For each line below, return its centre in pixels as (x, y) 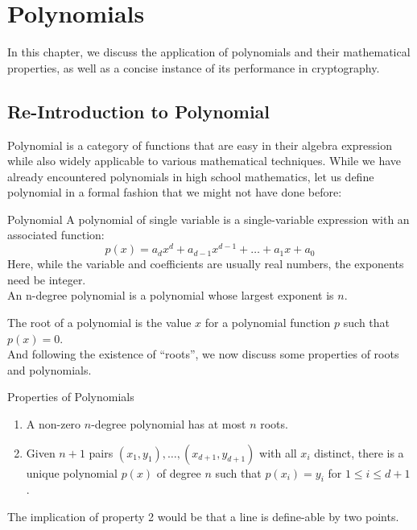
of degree (179, 472)
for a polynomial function (268, 322)
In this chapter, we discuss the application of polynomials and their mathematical (209, 52)
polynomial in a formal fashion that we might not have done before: (175, 192)
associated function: (56, 235)
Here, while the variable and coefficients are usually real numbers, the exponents (206, 264)
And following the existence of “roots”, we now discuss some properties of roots (203, 354)
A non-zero (54, 423)
